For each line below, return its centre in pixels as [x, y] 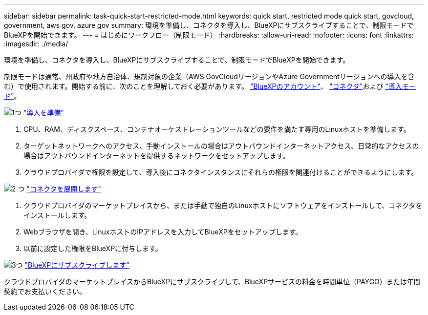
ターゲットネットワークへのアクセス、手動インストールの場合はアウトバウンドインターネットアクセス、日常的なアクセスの [221, 146]
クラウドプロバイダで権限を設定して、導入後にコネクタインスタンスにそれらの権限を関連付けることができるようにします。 [221, 172]
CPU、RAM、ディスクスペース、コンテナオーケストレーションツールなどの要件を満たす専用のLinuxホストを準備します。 [217, 129]
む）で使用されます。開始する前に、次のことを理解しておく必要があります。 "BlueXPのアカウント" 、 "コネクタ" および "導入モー [210, 86]
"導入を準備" [43, 113]
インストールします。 [57, 215]
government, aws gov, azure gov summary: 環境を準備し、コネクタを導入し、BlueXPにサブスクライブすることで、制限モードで [209, 25]
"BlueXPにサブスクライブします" [77, 265]
